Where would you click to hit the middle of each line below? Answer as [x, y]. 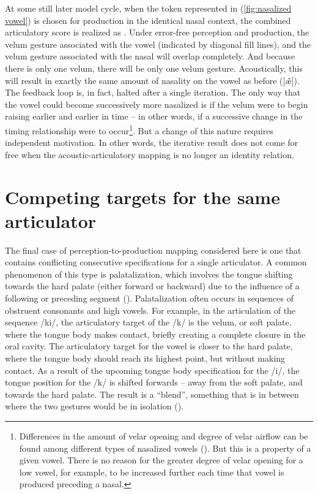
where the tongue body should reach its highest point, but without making [145, 358]
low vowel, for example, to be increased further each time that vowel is [152, 472]
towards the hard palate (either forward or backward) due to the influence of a [152, 286]
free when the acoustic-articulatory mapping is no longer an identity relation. [150, 154]
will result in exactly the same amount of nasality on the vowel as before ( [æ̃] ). [152, 80]
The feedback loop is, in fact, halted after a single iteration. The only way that [153, 92]
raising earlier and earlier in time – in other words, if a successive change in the [154, 116]
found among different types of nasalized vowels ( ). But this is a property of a [165, 448]
